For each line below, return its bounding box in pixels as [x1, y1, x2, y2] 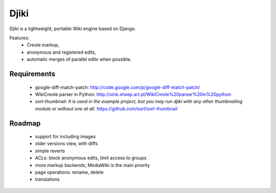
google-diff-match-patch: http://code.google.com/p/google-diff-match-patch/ [35, 84, 200, 90]
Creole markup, [27, 42, 60, 48]
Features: [9, 35, 30, 41]
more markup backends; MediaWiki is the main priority [35, 162, 150, 168]
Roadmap [9, 119, 41, 128]
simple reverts [35, 148, 65, 154]
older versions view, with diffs [35, 140, 98, 147]
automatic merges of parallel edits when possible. [27, 56, 132, 62]
